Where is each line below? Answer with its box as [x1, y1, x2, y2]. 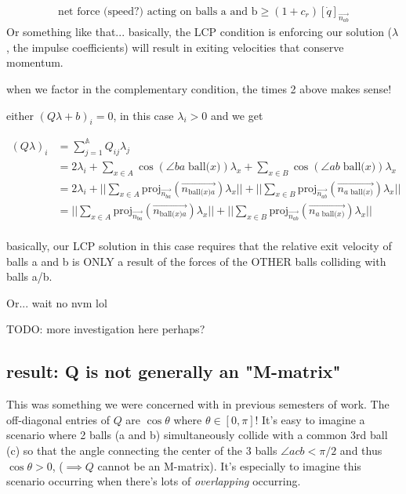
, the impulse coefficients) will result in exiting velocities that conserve [6, 38, 344, 55]
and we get [210, 107, 263, 123]
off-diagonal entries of [6, 411, 110, 427]
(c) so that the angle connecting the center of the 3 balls [6, 442, 277, 459]
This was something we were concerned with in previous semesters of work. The [6, 396, 390, 412]
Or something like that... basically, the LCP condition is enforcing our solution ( [6, 24, 393, 40]
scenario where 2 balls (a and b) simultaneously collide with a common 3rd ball [6, 427, 388, 443]
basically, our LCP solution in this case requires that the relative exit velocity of [6, 238, 392, 254]
